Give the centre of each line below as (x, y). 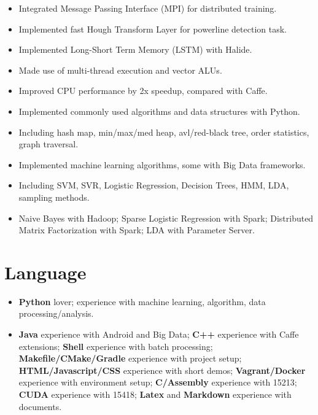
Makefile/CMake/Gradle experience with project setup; (130, 358)
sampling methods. (54, 197)
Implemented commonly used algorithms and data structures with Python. (159, 111)
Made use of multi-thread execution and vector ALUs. (120, 70)
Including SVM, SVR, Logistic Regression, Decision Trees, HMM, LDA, (154, 185)
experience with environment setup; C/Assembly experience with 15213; (158, 382)
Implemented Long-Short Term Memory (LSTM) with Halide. (135, 49)
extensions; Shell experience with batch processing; (116, 346)
